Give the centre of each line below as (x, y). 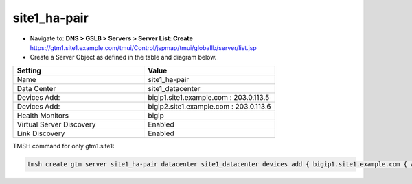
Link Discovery (41, 133)
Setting (29, 70)
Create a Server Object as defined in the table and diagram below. (123, 57)
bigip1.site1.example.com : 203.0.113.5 (209, 97)
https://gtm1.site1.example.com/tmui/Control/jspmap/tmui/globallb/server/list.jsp (143, 47)
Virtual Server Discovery (56, 124)
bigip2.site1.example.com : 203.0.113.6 (209, 106)
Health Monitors (43, 115)
